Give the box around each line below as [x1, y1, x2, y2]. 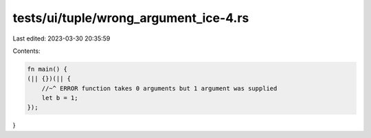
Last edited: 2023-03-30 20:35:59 [12, 34, 111, 43]
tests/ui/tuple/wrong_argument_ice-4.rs [12, 10, 249, 25]
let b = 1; [41, 94, 78, 102]
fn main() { [27, 65, 68, 73]
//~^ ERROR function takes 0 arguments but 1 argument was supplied [41, 84, 278, 92]
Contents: [12, 47, 41, 55]
